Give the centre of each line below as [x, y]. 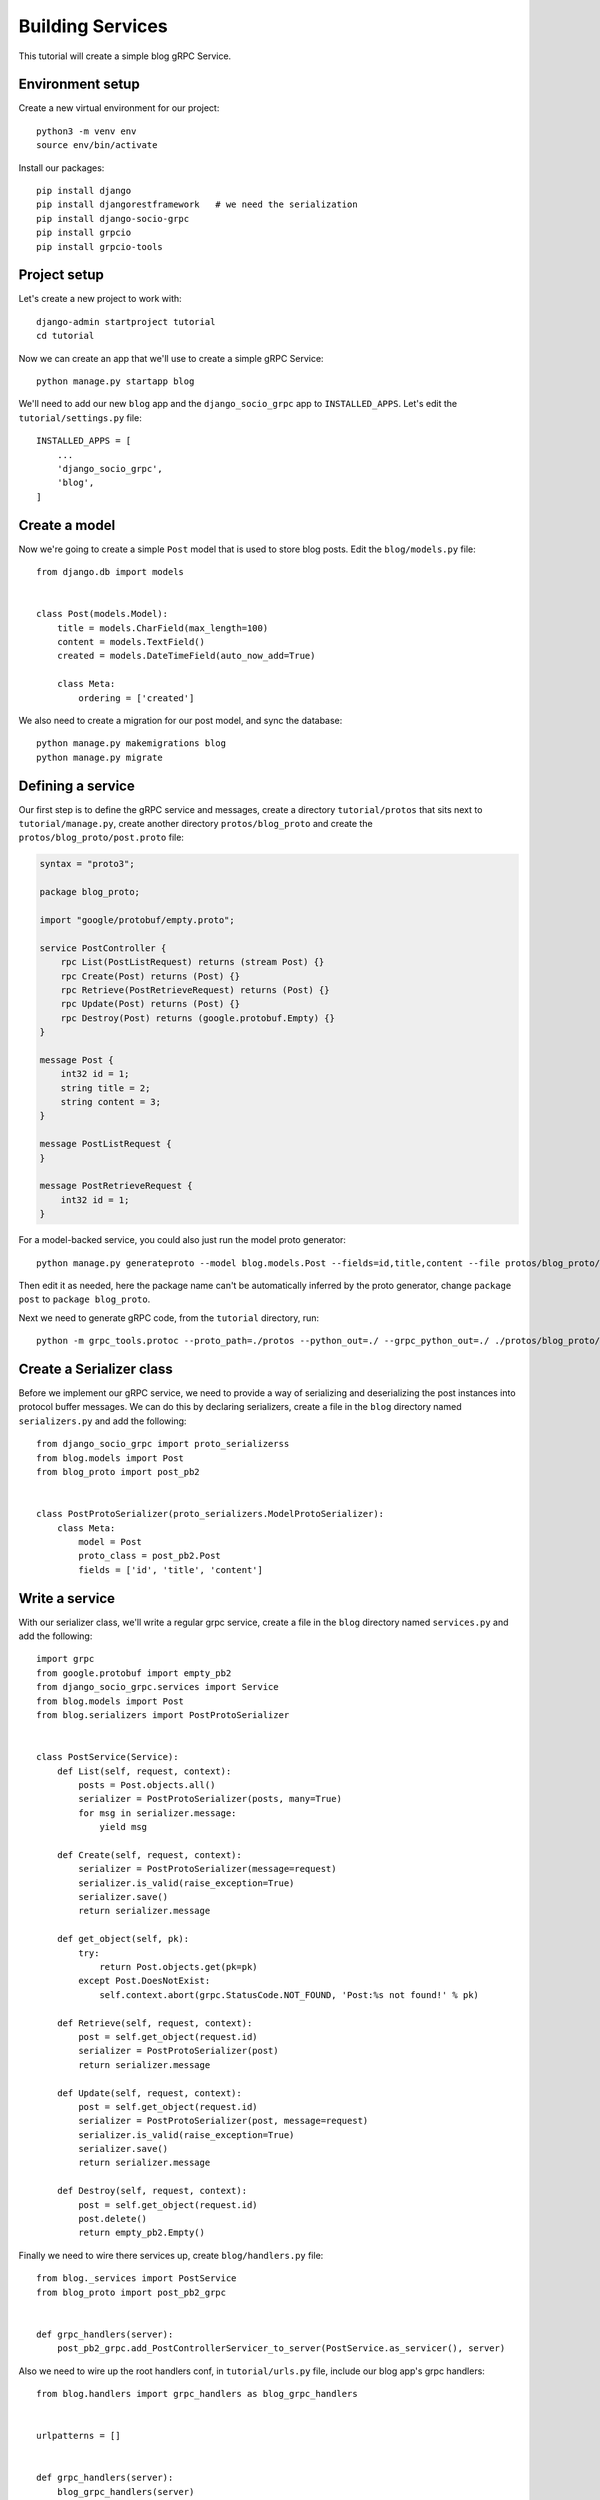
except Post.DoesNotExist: [144, 1981]
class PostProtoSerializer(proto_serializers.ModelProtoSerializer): [210, 1514]
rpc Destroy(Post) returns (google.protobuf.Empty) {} [197, 1018]
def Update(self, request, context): [149, 2093]
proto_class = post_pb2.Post [150, 1556]
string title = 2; [105, 1088]
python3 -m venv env [86, 131]
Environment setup [79, 84]
